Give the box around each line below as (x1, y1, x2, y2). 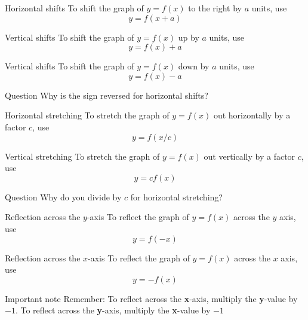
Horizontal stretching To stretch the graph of (5, 109, 170, 121)
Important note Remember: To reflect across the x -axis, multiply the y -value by (5, 292, 298, 304)
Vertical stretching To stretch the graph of (5, 150, 160, 162)
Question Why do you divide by (5, 190, 122, 203)
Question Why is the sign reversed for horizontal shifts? (5, 89, 208, 101)
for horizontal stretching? (130, 190, 223, 203)
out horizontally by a (213, 109, 291, 121)
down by (178, 60, 210, 72)
